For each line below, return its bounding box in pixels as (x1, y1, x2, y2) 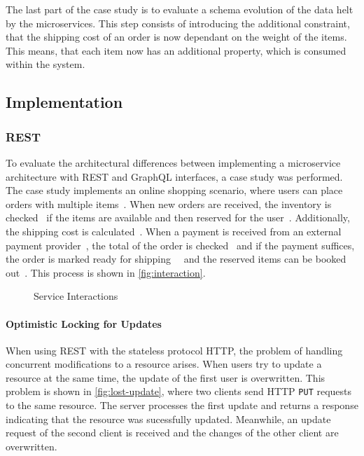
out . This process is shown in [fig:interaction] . (6, 265, 206, 279)
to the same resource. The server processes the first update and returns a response (6, 398, 358, 413)
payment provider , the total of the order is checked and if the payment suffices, (6, 237, 355, 252)
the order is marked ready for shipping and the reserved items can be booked (6, 251, 346, 266)
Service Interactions (34, 289, 118, 303)
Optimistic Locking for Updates (6, 316, 162, 331)
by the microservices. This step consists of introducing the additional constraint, (6, 15, 350, 30)
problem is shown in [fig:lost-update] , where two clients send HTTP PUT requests (6, 384, 352, 399)
